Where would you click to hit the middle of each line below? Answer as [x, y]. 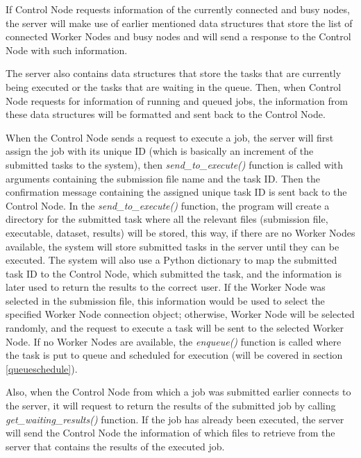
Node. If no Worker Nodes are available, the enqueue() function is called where [174, 341]
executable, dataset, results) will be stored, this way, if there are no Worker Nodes [180, 232]
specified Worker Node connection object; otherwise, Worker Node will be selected [180, 314]
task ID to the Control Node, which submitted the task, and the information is [174, 273]
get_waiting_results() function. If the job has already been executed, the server [175, 419]
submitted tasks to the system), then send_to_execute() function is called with [175, 164]
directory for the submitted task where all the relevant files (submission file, [167, 219]
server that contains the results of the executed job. [115, 446]
